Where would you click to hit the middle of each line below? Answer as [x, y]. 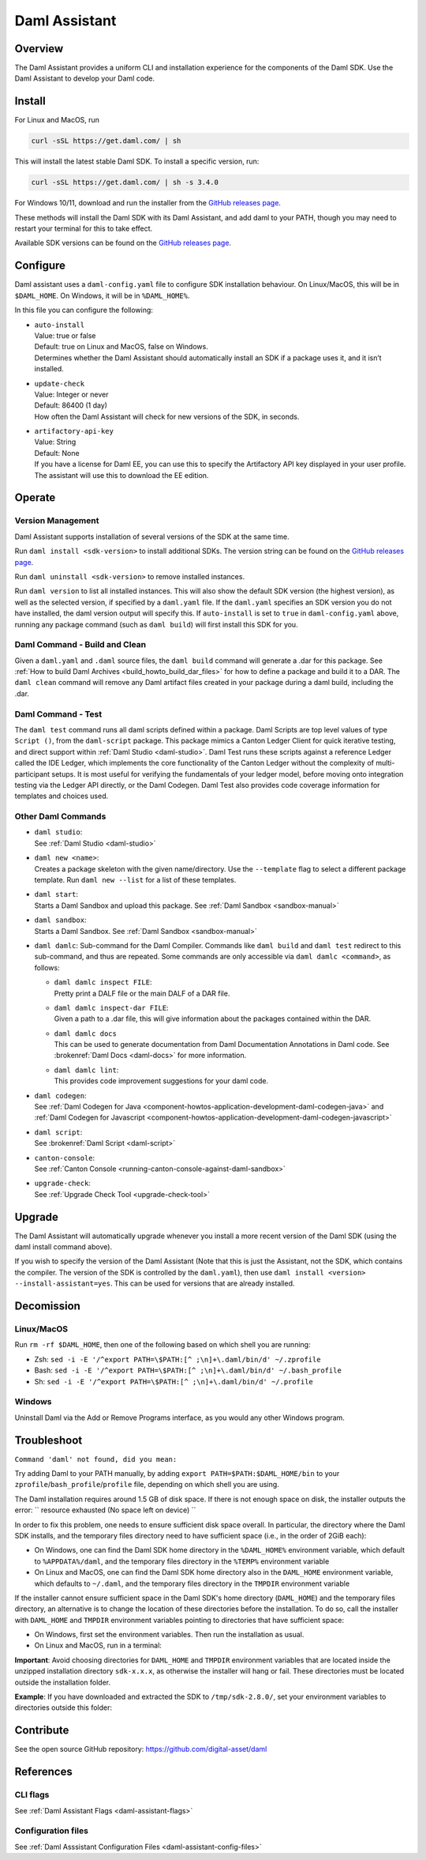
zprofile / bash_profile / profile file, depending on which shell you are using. [147, 1485]
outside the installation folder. [63, 1682]
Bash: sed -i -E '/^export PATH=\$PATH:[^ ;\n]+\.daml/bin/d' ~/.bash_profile [188, 1370]
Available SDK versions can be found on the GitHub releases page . [123, 243]
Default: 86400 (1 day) [71, 405]
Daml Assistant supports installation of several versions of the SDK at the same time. [152, 537]
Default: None [57, 453]
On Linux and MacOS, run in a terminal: [98, 1645]
